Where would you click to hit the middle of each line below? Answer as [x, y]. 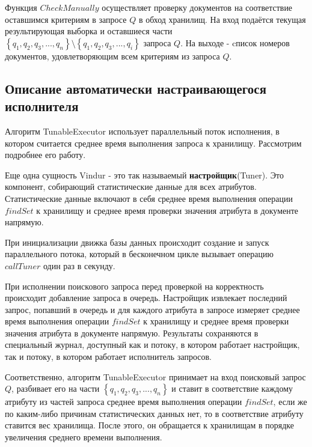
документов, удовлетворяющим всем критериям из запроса [112, 56]
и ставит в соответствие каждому [232, 388]
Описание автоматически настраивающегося [136, 88]
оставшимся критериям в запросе [66, 19]
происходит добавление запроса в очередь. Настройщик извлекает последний [146, 298]
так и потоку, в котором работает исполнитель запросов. [109, 357]
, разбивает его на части [56, 388]
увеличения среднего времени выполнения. [84, 437]
